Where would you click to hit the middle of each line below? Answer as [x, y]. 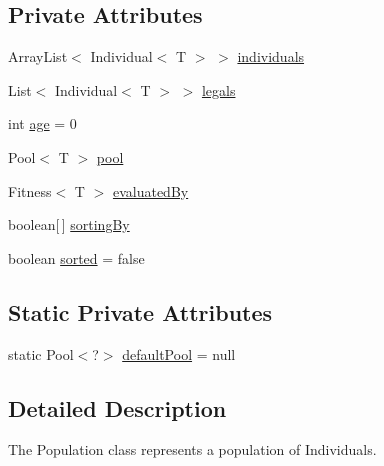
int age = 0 [42, 123]
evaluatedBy [150, 190]
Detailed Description [117, 407]
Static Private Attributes [140, 311]
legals [218, 89]
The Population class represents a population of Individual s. [192, 449]
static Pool [41, 353]
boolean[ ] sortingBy [69, 224]
